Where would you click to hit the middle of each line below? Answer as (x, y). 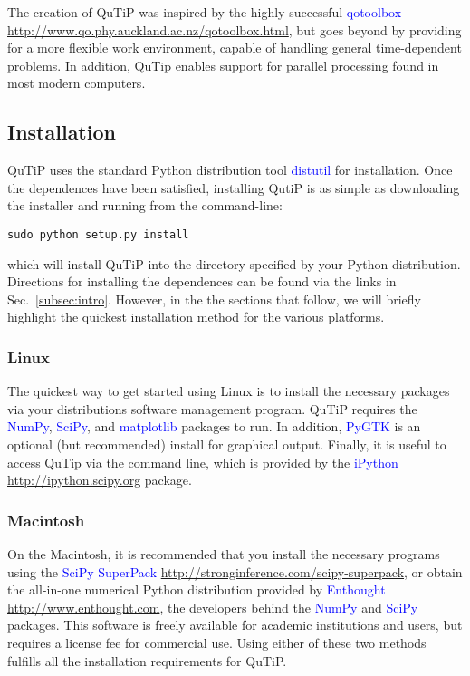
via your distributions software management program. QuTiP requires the (212, 408)
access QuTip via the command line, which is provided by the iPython (203, 462)
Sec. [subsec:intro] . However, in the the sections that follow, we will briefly (214, 299)
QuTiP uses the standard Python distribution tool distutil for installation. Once (230, 170)
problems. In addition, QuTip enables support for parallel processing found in (223, 65)
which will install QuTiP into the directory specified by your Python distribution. (234, 263)
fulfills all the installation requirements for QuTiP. (147, 660)
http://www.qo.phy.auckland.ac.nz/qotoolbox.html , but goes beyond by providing (235, 29)
